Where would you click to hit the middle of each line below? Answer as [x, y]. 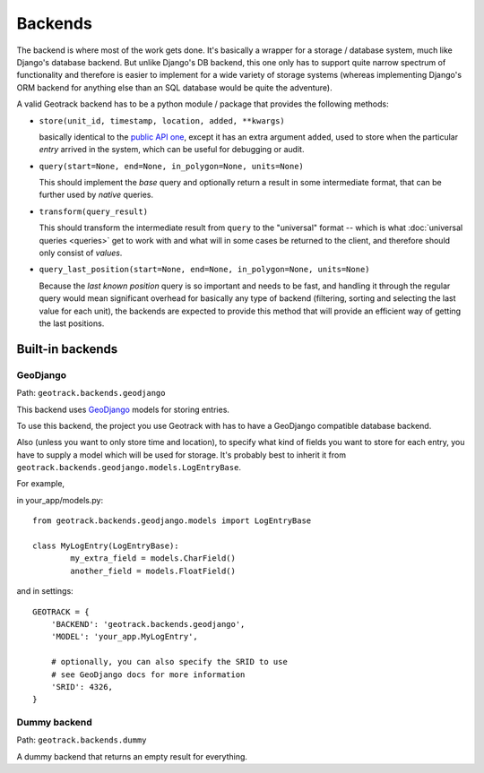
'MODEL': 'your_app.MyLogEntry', [125, 637]
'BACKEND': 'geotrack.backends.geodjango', [148, 624]
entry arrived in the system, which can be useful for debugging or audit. [172, 150]
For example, [41, 484]
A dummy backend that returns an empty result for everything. [132, 756]
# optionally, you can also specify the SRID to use [169, 662]
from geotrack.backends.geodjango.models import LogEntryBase [172, 521]
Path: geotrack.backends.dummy [82, 740]
